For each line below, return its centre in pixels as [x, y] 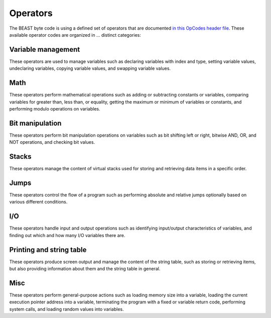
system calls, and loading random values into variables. [66, 309]
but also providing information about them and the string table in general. [85, 269]
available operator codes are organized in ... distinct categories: [75, 35]
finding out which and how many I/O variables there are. [67, 235]
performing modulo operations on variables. [55, 109]
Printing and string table [48, 249]
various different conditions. [38, 202]
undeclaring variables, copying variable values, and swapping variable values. [90, 68]
